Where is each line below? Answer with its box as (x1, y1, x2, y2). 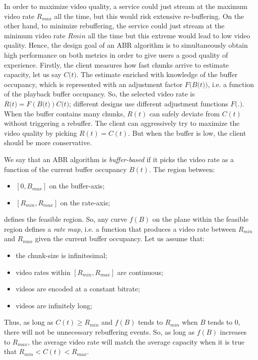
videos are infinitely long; (15, 300, 92, 310)
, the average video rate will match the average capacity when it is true (27, 336, 245, 347)
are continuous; (117, 267, 164, 277)
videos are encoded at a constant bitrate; (15, 283, 140, 294)
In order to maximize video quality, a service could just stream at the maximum (4, 1, 248, 11)
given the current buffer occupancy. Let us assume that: (35, 233, 205, 244)
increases (220, 327, 247, 337)
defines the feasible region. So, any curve (4, 214, 127, 224)
